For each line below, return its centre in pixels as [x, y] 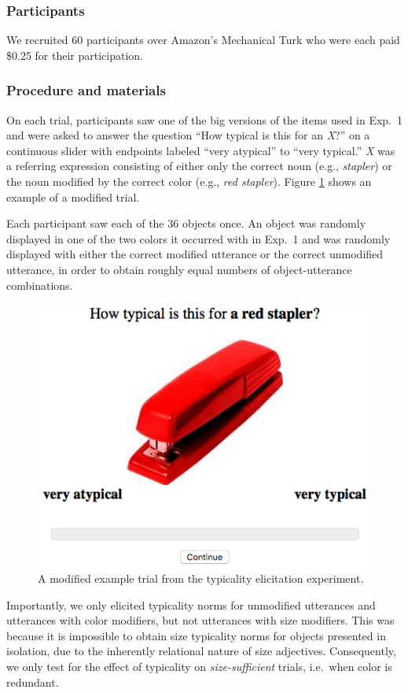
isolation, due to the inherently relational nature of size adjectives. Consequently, [201, 651]
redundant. [33, 682]
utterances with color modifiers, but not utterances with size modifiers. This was [200, 620]
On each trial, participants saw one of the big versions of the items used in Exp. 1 [204, 119]
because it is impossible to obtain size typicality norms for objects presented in [196, 635]
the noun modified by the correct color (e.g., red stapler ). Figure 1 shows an [189, 181]
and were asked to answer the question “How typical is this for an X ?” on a [188, 135]
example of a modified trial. [73, 196]
